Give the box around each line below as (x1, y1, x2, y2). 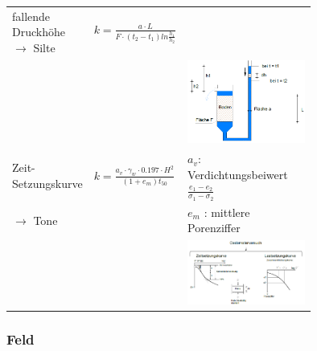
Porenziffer (187, 219, 241, 236)
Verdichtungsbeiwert (187, 165, 288, 182)
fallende (12, 7, 51, 24)
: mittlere (204, 203, 250, 220)
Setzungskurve (12, 174, 83, 191)
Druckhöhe (12, 23, 65, 40)
